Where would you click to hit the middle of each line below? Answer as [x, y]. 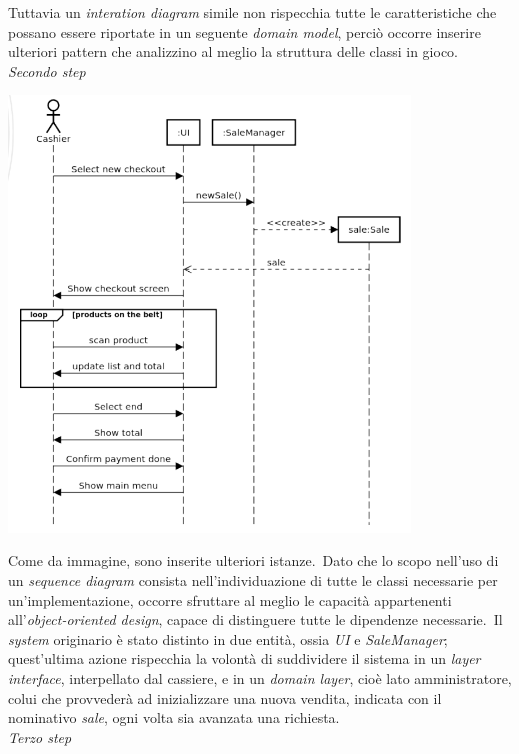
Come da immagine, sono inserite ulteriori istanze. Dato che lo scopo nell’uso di [253, 560]
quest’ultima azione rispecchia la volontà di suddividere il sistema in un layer [244, 658]
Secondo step [47, 70]
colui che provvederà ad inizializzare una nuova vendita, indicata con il [225, 697]
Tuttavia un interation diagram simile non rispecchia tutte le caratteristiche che [252, 12]
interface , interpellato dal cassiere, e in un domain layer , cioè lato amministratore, [260, 677]
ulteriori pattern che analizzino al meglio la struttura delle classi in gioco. [233, 51]
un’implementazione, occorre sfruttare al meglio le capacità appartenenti [230, 599]
